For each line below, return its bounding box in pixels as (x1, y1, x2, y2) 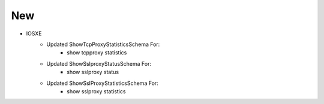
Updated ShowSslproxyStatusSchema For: (46, 60, 151, 67)
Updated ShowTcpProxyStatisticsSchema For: (46, 41, 160, 48)
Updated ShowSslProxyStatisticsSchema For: (46, 79, 158, 87)
